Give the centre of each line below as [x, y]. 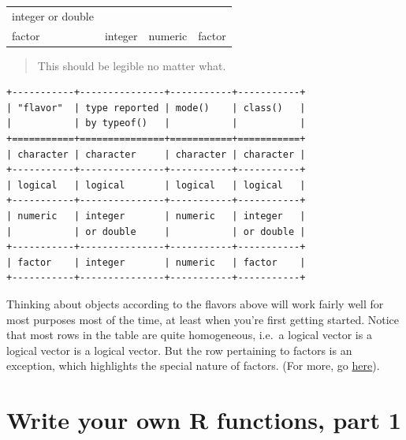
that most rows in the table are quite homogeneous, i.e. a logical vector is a [189, 335]
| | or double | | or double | [156, 231]
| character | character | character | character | [156, 154]
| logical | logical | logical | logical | [156, 185]
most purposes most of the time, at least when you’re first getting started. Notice [203, 319]
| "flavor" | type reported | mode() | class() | [156, 108]
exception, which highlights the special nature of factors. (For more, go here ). [193, 365]
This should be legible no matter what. [132, 65]
